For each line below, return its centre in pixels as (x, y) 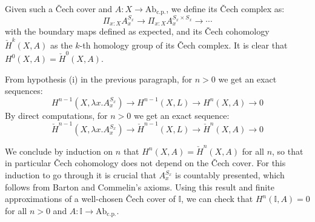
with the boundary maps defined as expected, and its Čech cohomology (137, 31)
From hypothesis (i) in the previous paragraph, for (99, 79)
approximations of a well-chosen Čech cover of (90, 199)
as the (61, 45)
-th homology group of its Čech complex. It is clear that (184, 45)
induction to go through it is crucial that (81, 175)
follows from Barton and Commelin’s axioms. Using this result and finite (140, 187)
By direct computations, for (56, 115)
